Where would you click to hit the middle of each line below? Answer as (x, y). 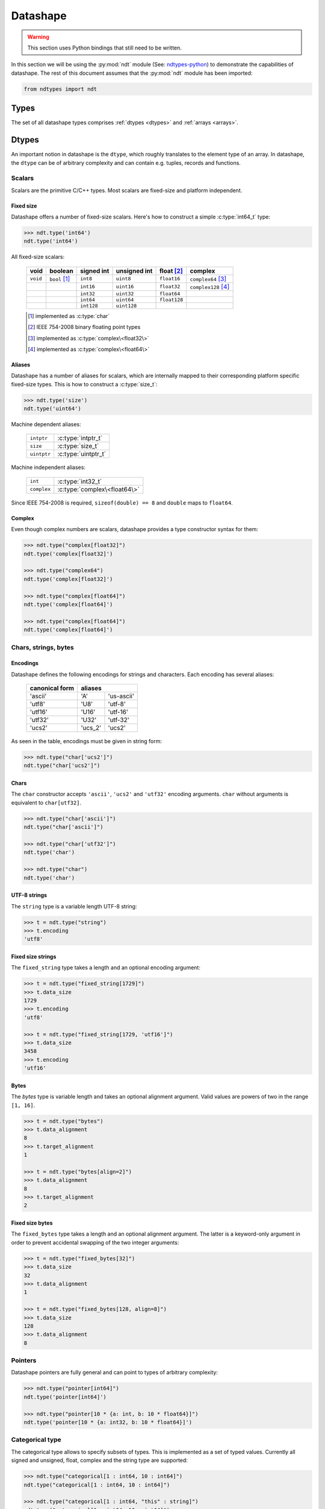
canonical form (52, 688)
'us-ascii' (121, 696)
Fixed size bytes (32, 1223)
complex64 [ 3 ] (208, 279)
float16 (170, 279)
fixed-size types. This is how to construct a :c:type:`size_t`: (84, 384)
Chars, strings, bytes (43, 647)
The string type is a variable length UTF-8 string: (74, 906)
